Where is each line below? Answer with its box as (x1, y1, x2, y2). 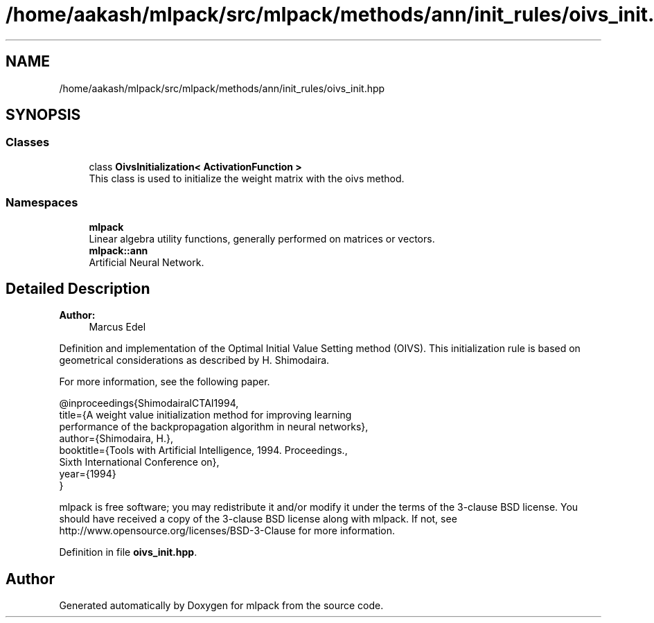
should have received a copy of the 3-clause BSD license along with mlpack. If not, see (59, 513, 457, 525)
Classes (6, 135, 50, 150)
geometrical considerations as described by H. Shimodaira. (59, 354, 330, 367)
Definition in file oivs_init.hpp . (59, 546, 197, 559)
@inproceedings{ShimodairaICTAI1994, (59, 397, 239, 410)
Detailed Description (6, 279, 150, 297)
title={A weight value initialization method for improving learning (59, 409, 352, 421)
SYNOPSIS (6, 106, 81, 124)
